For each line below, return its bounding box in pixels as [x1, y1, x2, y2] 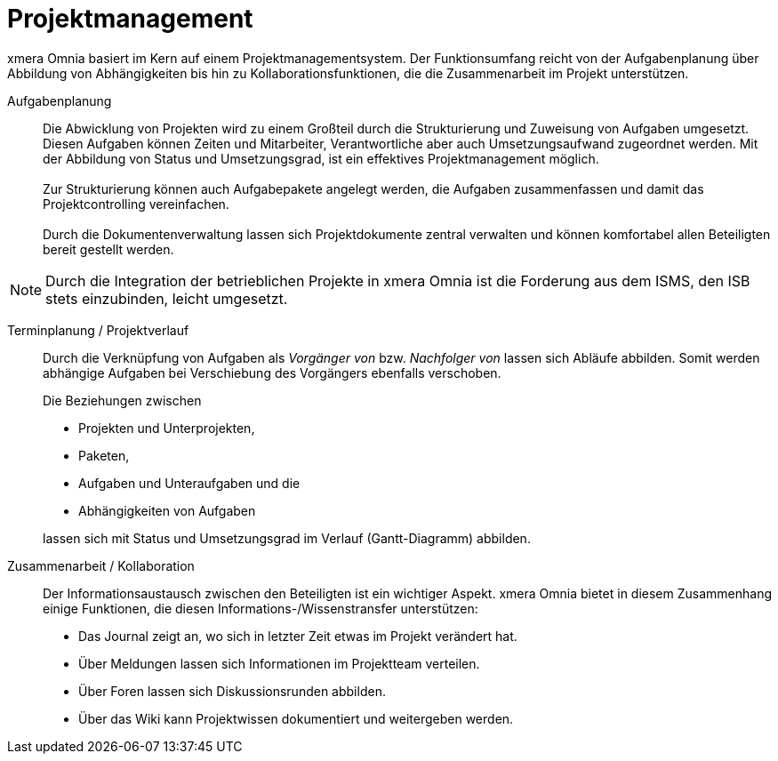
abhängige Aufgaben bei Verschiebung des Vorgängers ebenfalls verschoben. [43, 364, 501, 380]
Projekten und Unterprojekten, [78, 420, 255, 436]
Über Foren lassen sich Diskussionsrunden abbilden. [78, 683, 386, 699]
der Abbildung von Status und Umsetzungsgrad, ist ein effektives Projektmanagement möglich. [43, 150, 599, 166]
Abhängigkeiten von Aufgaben [78, 502, 256, 518]
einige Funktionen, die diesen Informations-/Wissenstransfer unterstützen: [43, 600, 478, 616]
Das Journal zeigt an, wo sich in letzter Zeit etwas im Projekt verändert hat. [78, 628, 517, 644]
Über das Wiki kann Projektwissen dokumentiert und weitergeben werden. [78, 710, 514, 726]
